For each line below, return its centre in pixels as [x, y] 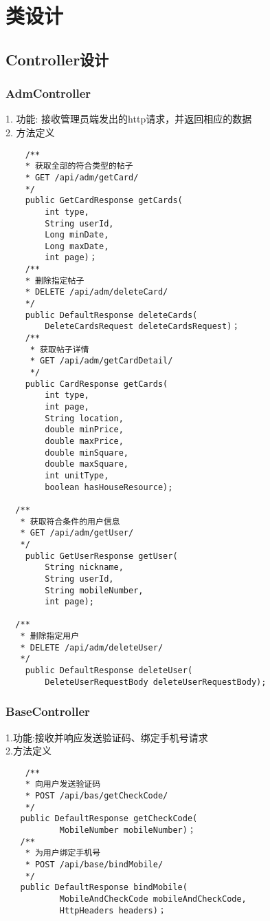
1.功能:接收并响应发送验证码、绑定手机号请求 [107, 737]
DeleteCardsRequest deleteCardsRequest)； [143, 327]
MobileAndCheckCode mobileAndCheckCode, [153, 899]
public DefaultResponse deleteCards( [111, 315]
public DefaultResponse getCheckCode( [109, 819]
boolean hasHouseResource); [109, 487]
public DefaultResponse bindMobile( [104, 888]
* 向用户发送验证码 [63, 784]
